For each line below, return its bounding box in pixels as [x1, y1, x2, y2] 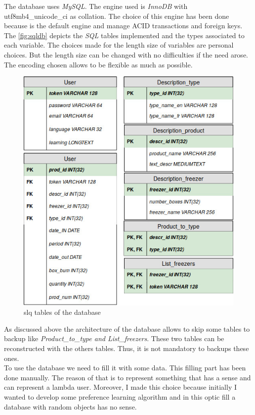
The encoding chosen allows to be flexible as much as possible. [4, 59, 193, 69]
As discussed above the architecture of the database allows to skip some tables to [4, 323, 250, 334]
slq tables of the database [24, 307, 101, 317]
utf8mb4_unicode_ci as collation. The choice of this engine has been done [4, 10, 229, 21]
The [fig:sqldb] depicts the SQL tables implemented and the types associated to [4, 30, 245, 40]
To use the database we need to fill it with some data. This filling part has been [4, 362, 246, 373]
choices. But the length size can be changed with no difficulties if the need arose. [4, 49, 248, 59]
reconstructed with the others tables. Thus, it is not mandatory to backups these [4, 343, 249, 354]
